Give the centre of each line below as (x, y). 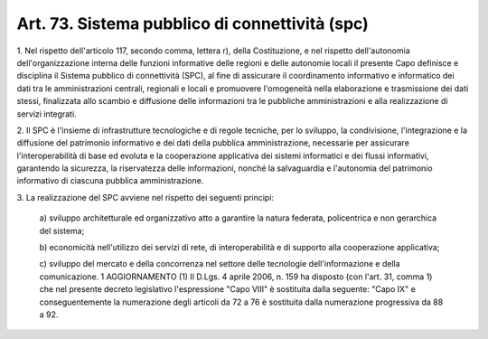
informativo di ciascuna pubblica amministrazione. (110, 181)
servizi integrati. (47, 114)
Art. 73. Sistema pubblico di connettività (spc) (193, 24)
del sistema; (62, 231)
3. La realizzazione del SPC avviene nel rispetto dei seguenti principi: (145, 197)
